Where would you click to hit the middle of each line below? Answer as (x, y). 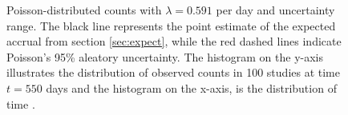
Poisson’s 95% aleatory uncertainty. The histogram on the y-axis (165, 56)
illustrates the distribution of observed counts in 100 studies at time (173, 72)
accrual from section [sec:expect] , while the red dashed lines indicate (174, 41)
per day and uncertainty (275, 10)
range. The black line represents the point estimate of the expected (171, 25)
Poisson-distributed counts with (84, 10)
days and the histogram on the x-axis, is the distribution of (191, 87)
